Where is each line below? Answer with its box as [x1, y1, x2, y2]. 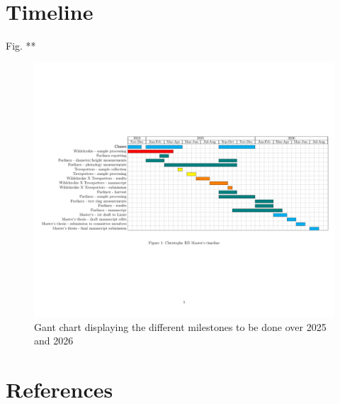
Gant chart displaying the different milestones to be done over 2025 [34, 319, 327, 334]
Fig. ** [6, 38, 36, 53]
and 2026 [34, 333, 74, 348]
